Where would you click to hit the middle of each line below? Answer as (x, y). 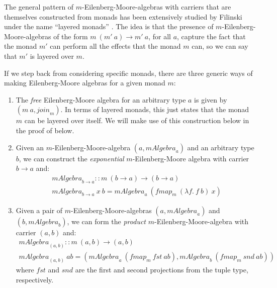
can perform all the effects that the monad (115, 46)
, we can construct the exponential (71, 158)
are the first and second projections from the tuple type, (162, 269)
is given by (211, 99)
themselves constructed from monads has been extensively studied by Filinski (123, 16)
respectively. (35, 279)
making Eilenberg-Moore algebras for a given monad (85, 83)
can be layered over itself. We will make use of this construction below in (137, 120)
